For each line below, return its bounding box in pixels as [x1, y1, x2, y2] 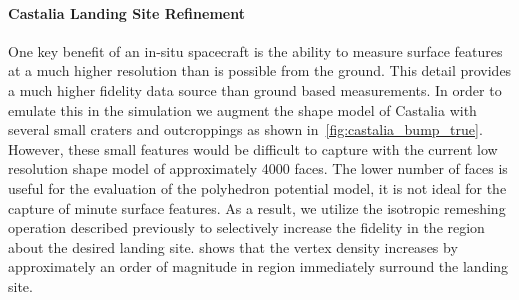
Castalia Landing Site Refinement [8, 2, 245, 23]
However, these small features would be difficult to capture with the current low [8, 138, 498, 159]
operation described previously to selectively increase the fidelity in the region [8, 217, 485, 238]
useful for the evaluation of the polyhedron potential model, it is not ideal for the [8, 177, 507, 198]
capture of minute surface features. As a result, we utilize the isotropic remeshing [8, 197, 506, 218]
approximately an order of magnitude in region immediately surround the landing [8, 256, 509, 277]
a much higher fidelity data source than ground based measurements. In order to [8, 79, 502, 100]
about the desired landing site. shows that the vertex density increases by [8, 236, 458, 257]
